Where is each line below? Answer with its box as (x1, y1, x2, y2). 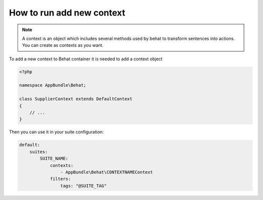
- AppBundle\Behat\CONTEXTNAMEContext (60, 169, 153, 175)
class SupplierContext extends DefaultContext (19, 96, 132, 102)
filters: (50, 176, 71, 182)
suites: (29, 149, 48, 154)
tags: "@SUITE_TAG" (60, 183, 107, 188)
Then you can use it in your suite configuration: (9, 129, 104, 135)
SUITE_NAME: (39, 156, 68, 162)
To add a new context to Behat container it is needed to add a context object (9, 56, 163, 62)
